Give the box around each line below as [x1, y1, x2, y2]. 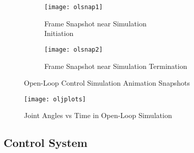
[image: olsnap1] [44, 4, 103, 11]
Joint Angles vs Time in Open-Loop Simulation [24, 110, 172, 121]
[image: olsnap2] [44, 46, 103, 53]
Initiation [44, 28, 74, 39]
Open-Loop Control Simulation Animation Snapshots [24, 78, 190, 88]
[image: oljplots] [24, 95, 86, 103]
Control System [4, 135, 88, 150]
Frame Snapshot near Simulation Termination [44, 60, 187, 71]
